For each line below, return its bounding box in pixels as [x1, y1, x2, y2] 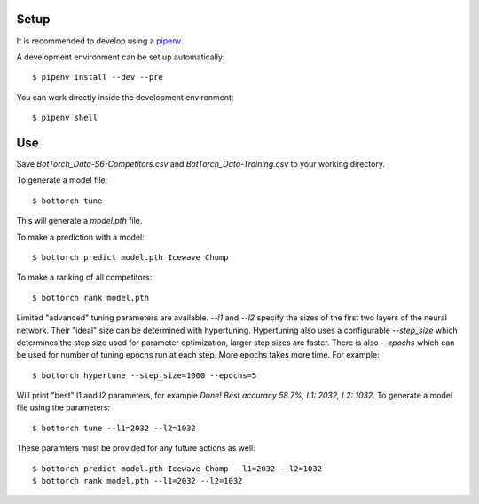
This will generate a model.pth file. [16, 216, 143, 226]
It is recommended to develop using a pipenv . [16, 35, 184, 46]
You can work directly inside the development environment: [16, 91, 234, 102]
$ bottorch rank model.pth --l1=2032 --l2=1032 [32, 476, 243, 486]
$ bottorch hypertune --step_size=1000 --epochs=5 [32, 370, 257, 381]
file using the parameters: [16, 402, 111, 413]
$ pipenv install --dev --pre [32, 72, 164, 83]
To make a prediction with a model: [16, 232, 145, 242]
